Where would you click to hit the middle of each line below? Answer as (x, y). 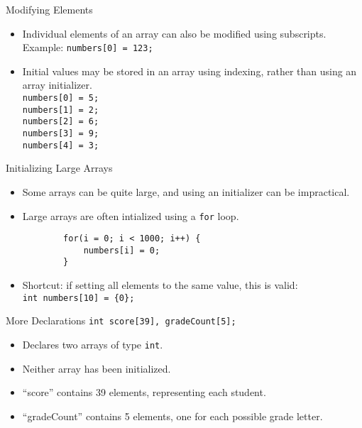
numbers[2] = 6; (61, 122)
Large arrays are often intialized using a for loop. (131, 215)
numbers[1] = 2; (61, 110)
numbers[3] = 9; (61, 133)
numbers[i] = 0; (122, 250)
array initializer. (57, 85)
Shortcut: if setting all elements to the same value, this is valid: (160, 285)
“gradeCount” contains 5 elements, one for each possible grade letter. (172, 416)
